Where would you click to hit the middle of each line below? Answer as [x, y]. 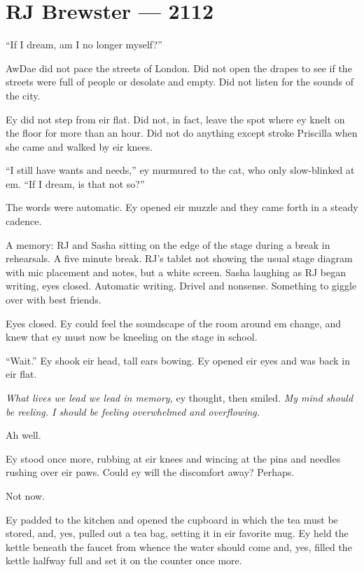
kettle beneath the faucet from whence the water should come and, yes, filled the [179, 546]
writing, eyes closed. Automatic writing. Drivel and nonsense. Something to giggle [181, 286]
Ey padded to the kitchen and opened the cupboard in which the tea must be [172, 519]
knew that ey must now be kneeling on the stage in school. [132, 337]
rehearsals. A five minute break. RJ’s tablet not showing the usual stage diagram [179, 258]
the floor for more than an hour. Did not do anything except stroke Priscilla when [182, 133]
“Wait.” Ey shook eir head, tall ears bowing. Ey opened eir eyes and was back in [178, 360]
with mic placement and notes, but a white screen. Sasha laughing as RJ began [176, 272]
